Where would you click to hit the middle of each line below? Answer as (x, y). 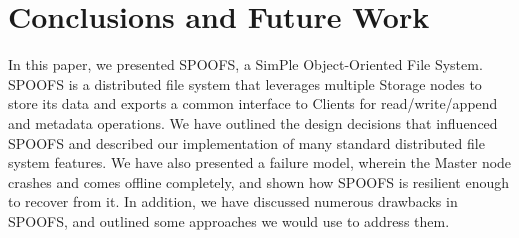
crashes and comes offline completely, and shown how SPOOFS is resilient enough (259, 181)
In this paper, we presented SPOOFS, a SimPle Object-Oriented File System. (245, 64)
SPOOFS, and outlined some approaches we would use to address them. (229, 220)
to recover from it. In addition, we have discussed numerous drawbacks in (233, 201)
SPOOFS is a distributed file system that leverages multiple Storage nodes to (245, 83)
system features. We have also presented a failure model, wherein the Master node (260, 162)
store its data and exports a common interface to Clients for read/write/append (253, 103)
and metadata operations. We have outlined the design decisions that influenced (253, 122)
